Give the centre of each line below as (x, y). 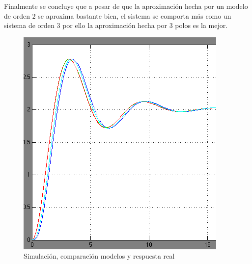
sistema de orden (29, 25)
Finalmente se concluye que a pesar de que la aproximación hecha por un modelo (126, 6)
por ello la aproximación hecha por (115, 25)
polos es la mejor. (201, 25)
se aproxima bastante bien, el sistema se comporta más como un (135, 15)
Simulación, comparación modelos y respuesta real (99, 256)
